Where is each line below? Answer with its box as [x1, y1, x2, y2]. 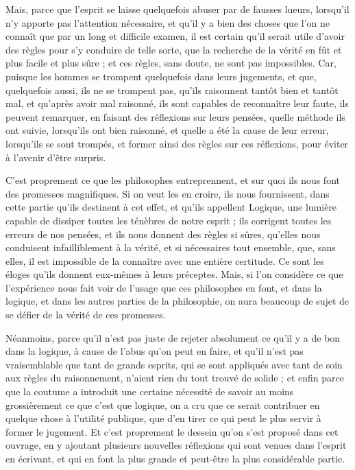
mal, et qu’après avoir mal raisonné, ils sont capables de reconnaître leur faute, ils [5, 96, 349, 110]
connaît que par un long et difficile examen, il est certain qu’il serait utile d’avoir [5, 29, 345, 43]
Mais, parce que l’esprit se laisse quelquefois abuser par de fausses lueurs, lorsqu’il [5, 2, 350, 16]
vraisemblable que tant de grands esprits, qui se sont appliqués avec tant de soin [5, 357, 343, 371]
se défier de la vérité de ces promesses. [5, 307, 166, 322]
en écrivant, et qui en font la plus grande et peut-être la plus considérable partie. [5, 451, 345, 465]
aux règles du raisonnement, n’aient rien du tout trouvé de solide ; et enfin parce [5, 371, 344, 385]
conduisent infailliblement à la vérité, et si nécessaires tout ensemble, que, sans [5, 240, 336, 255]
